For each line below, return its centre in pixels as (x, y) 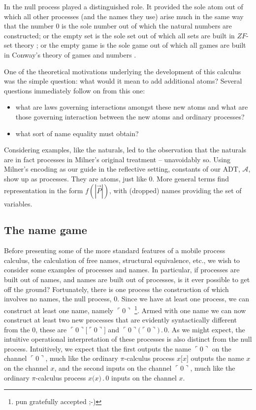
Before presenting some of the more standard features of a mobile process (115, 250)
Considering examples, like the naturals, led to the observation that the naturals (125, 150)
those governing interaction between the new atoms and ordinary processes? (130, 116)
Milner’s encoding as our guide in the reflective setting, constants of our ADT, (122, 169)
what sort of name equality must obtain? (77, 133)
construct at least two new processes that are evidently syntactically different (121, 320)
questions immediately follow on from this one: (75, 90)
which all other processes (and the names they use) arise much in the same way (124, 16)
